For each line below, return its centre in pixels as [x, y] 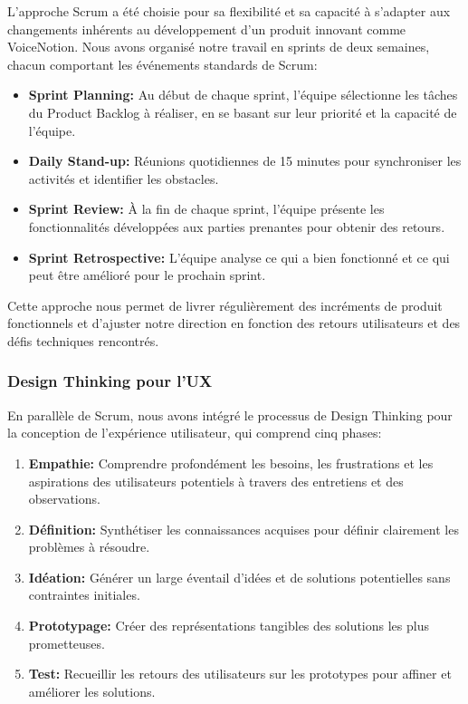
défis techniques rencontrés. [83, 340]
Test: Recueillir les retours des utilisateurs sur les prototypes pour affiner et [240, 674]
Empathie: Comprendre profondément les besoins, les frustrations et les [231, 463]
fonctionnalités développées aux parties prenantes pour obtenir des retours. [237, 226]
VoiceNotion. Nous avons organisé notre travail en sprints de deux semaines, [219, 47]
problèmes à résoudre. [89, 547]
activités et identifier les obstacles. [124, 178]
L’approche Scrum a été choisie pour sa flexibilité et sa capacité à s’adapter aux [229, 11]
